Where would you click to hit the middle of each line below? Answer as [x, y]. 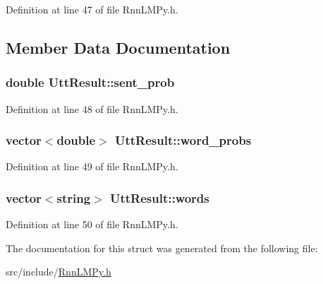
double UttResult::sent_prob [90, 82]
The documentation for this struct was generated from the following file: [162, 248]
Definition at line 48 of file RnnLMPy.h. [92, 108]
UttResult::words [159, 197]
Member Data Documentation [118, 47]
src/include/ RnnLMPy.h [59, 272]
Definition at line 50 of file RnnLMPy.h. [92, 224]
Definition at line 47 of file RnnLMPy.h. [92, 9]
